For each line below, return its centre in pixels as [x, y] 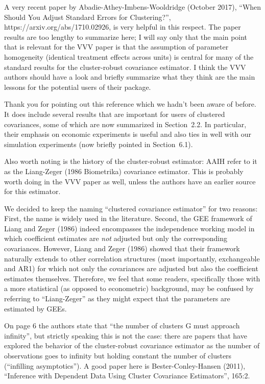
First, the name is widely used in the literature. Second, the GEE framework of [128, 218]
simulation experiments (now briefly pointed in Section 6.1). [99, 144]
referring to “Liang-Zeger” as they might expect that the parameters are [117, 298]
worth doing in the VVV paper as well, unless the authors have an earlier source [130, 181]
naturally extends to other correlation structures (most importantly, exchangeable [132, 258]
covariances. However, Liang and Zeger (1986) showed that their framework [122, 248]
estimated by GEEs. [35, 308]
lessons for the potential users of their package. [78, 87]
